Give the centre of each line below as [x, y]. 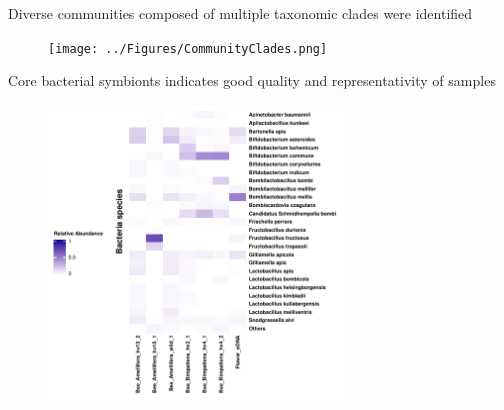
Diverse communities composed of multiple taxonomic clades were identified [240, 13]
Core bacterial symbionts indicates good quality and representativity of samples [252, 80]
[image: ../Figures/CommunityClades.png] [188, 48]
